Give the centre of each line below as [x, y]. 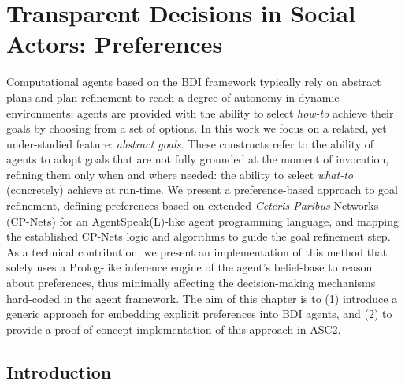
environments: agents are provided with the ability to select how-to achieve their [200, 112]
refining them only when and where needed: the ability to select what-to [180, 174]
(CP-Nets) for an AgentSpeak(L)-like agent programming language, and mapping [203, 221]
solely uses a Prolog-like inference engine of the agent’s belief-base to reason [189, 267]
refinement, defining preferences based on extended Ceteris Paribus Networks [193, 206]
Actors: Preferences [115, 44]
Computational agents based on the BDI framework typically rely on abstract [194, 82]
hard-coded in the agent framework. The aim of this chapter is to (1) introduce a [202, 298]
